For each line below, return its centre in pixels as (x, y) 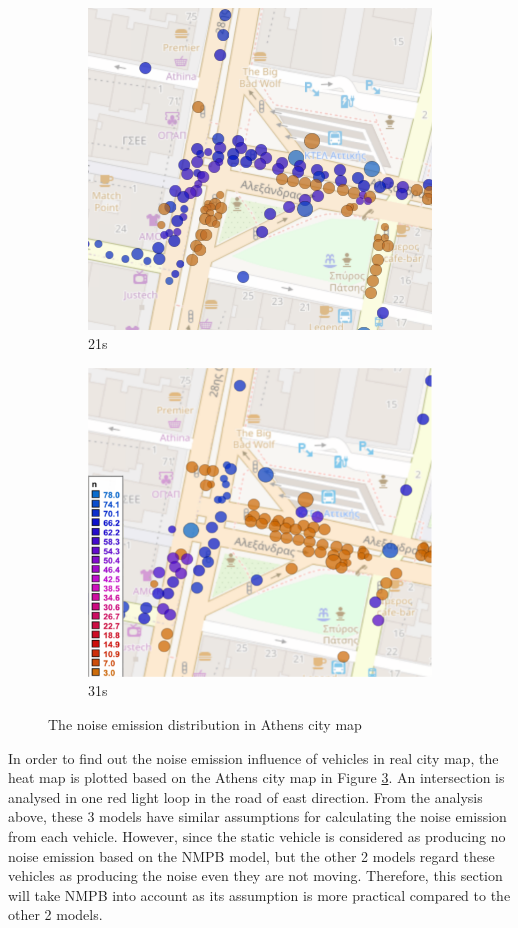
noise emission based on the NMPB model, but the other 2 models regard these (251, 855)
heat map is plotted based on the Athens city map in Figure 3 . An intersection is (256, 777)
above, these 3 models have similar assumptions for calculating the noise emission (257, 816)
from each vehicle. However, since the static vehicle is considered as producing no (257, 835)
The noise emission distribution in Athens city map (205, 723)
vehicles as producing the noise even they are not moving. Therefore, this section (255, 875)
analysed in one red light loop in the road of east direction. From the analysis (245, 796)
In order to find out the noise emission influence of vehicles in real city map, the (253, 757)
